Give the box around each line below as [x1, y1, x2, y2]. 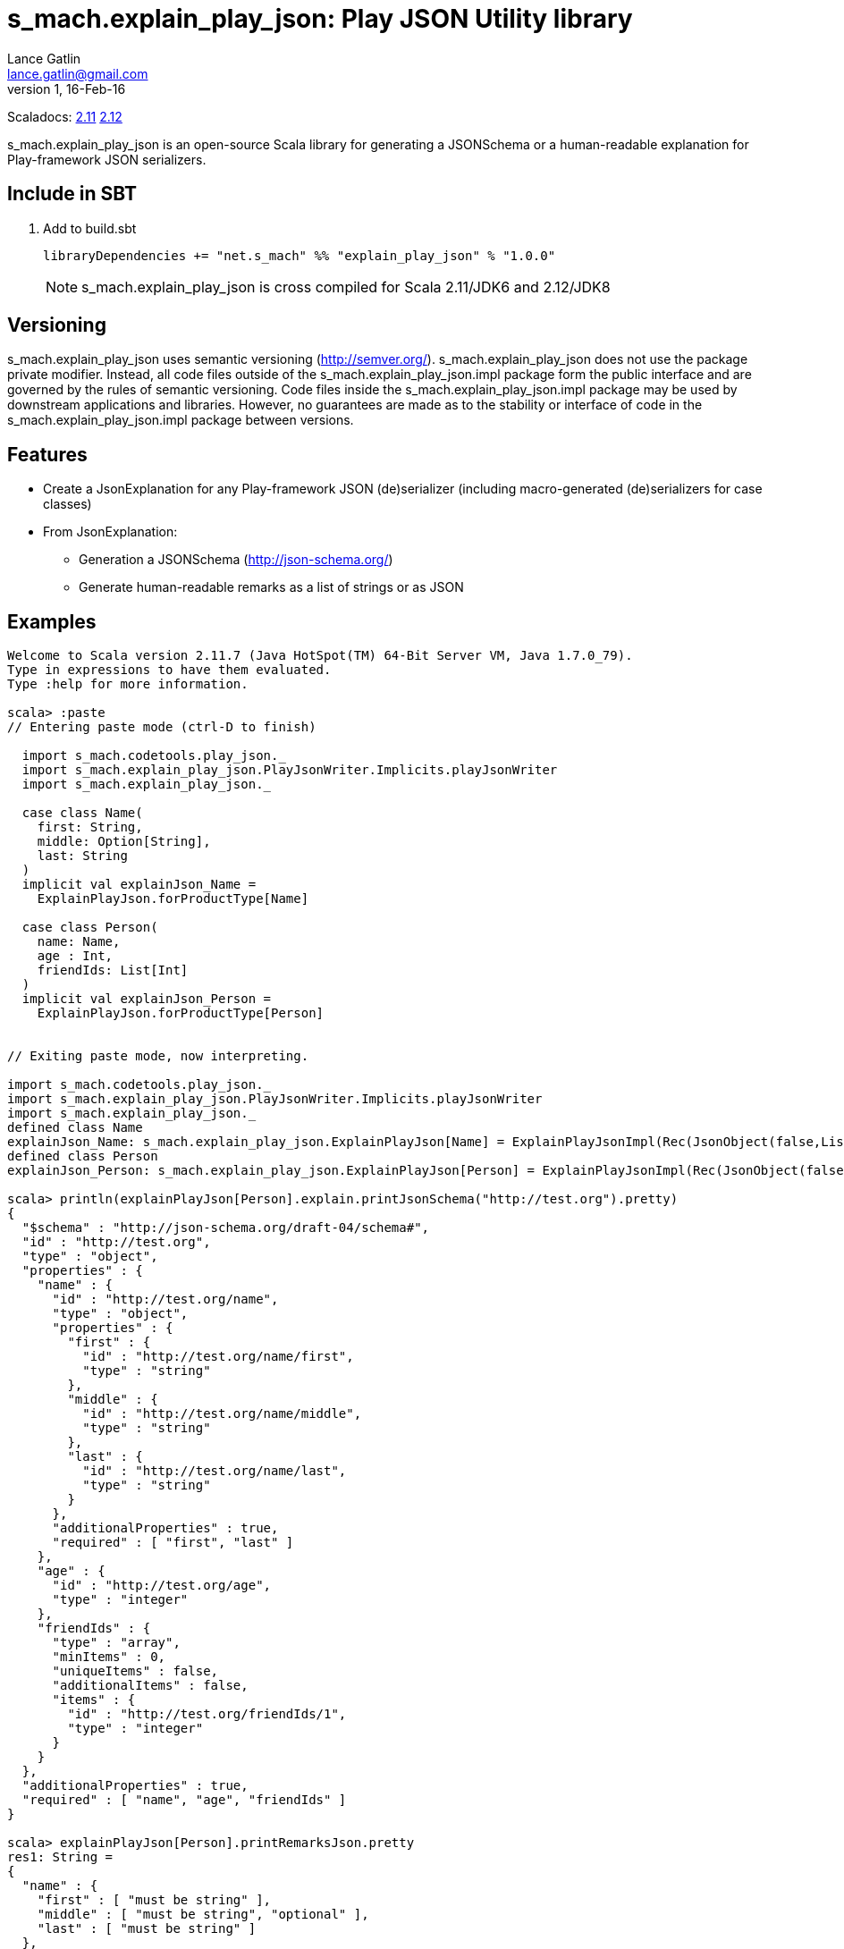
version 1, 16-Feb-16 [7, 80, 126, 97]
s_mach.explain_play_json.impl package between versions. [7, 412, 354, 428]
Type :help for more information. [7, 677, 249, 692]
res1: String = [7, 1850, 114, 1865]
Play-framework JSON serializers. [7, 151, 207, 167]
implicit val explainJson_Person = [21, 991, 272, 1007]
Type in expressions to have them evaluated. [7, 662, 332, 678]
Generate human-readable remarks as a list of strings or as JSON [79, 579, 464, 595]
